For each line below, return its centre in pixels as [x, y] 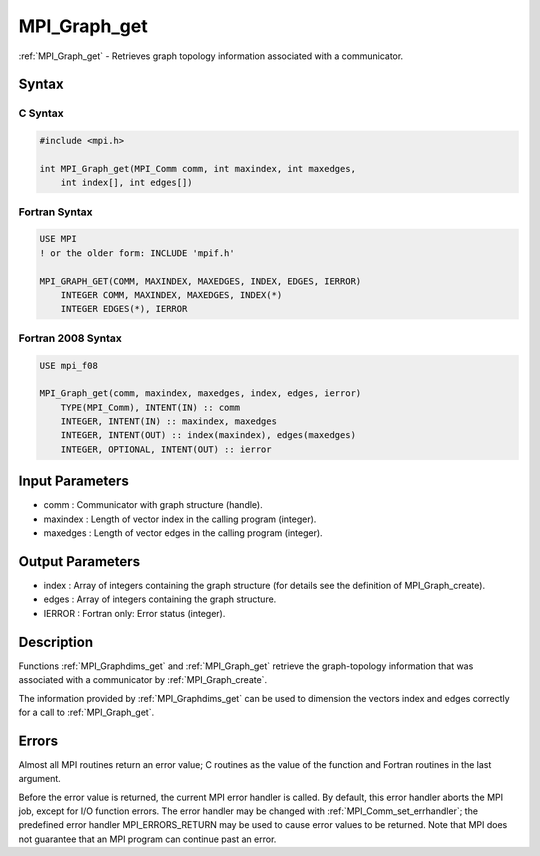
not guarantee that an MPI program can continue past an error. [147, 839]
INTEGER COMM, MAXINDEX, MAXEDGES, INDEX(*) [171, 294]
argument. [40, 779]
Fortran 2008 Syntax [70, 338]
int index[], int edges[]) [127, 183]
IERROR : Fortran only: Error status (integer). [134, 613]
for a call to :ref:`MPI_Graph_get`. [86, 712]
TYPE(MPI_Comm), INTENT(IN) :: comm [150, 407]
